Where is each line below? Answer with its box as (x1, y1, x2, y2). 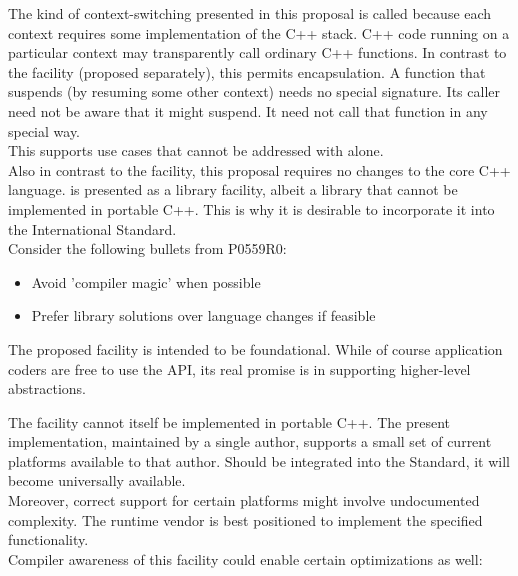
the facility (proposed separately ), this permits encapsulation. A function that (8, 61, 486, 82)
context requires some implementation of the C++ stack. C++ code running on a (8, 22, 510, 43)
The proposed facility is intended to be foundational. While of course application (8, 338, 503, 359)
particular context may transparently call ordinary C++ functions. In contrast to (8, 42, 507, 63)
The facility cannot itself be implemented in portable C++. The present (8, 411, 451, 432)
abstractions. (8, 378, 86, 399)
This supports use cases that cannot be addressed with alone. (8, 140, 384, 161)
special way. (8, 120, 81, 141)
